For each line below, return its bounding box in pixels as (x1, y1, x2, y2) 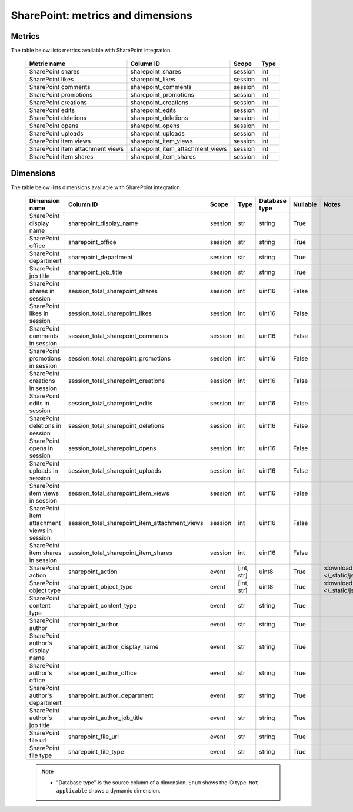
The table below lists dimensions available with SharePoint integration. (11, 183, 182, 191)
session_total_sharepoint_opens (68, 444, 156, 453)
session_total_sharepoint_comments (68, 332, 169, 340)
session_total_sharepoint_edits (68, 400, 153, 408)
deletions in (29, 422, 62, 430)
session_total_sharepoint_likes (68, 309, 152, 318)
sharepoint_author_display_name (68, 643, 159, 651)
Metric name (29, 60, 66, 68)
